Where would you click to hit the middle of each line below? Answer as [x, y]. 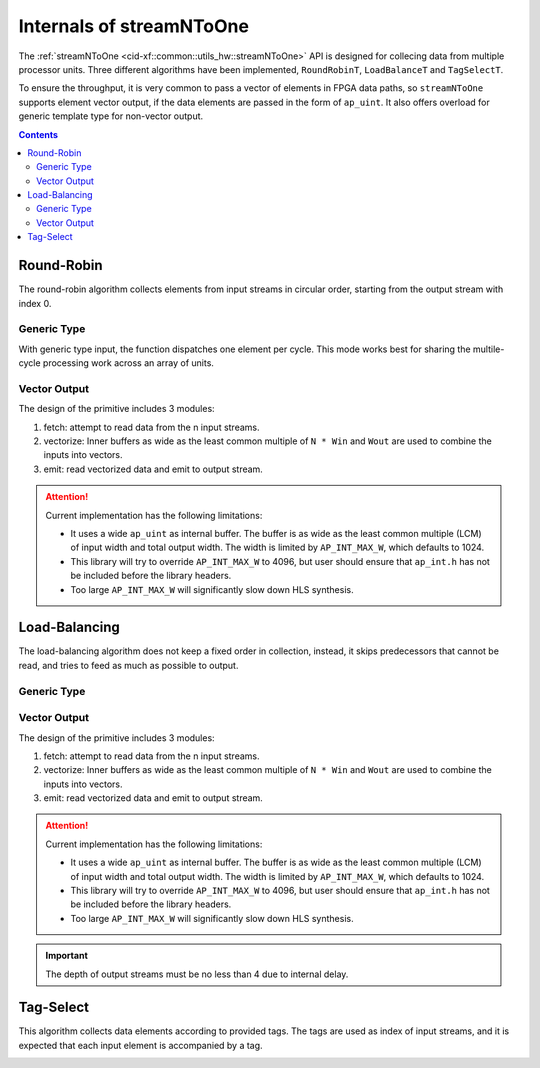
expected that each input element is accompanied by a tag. [141, 1045]
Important [67, 956]
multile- [488, 349]
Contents [38, 134]
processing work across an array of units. [128, 363]
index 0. [35, 303]
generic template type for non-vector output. [111, 116]
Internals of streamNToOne [134, 26]
